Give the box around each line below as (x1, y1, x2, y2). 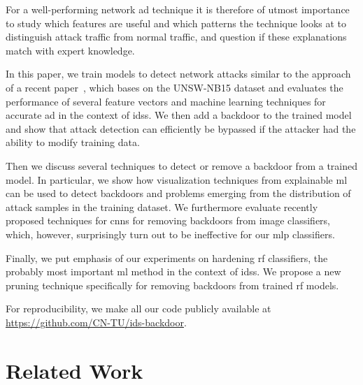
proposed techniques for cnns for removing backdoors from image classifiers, (6, 213, 330, 228)
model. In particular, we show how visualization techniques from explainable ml (6, 172, 348, 187)
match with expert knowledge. (6, 43, 135, 57)
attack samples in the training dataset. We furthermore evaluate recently (6, 199, 318, 214)
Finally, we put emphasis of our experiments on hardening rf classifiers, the (6, 250, 328, 265)
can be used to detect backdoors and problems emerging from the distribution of (6, 186, 351, 201)
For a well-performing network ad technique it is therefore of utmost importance (6, 2, 350, 16)
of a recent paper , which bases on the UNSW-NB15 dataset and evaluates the (6, 80, 343, 94)
